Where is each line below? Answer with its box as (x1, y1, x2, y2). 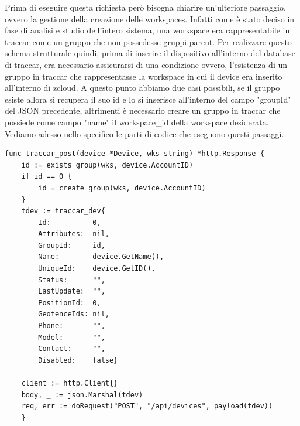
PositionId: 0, (38, 298, 101, 307)
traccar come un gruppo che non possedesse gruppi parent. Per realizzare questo (5, 35, 292, 47)
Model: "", (38, 333, 105, 342)
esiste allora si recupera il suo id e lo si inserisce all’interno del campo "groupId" (5, 93, 291, 105)
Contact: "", (38, 345, 105, 353)
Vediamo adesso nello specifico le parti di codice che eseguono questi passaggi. (5, 127, 284, 139)
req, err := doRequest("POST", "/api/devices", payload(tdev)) (21, 402, 273, 411)
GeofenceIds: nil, (38, 310, 109, 319)
